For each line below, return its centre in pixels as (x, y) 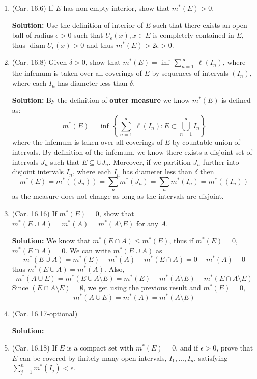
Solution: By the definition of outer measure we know (101, 100)
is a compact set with (100, 347)
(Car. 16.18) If (34, 347)
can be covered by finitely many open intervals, (93, 357)
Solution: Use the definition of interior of (78, 25)
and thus (100, 45)
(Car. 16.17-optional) (45, 313)
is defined (236, 100)
